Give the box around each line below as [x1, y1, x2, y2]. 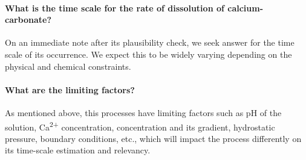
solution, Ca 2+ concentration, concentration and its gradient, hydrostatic [5, 118, 275, 133]
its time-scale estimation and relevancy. [5, 144, 151, 156]
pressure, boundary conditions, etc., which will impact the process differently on [5, 132, 302, 144]
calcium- [227, 1, 264, 14]
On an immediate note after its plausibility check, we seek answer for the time [5, 36, 295, 49]
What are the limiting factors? [5, 83, 135, 96]
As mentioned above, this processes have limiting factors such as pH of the [5, 106, 282, 118]
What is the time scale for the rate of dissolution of [5, 1, 224, 14]
